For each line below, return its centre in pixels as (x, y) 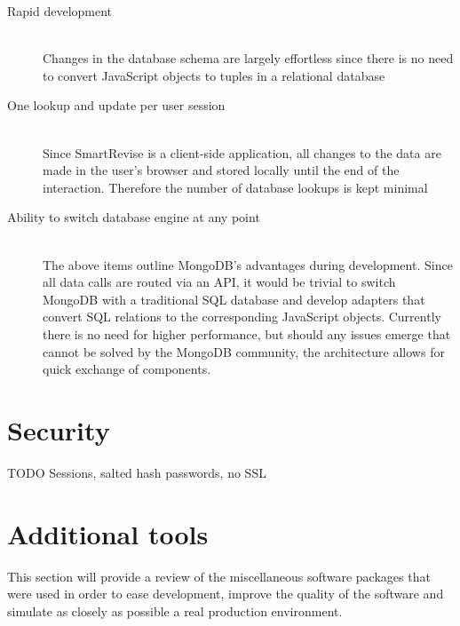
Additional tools (108, 533)
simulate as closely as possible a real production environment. (175, 610)
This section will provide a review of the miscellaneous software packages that (219, 576)
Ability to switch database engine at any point (134, 217)
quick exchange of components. (127, 369)
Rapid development (60, 11)
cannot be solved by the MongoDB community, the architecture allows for (244, 351)
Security (59, 429)
